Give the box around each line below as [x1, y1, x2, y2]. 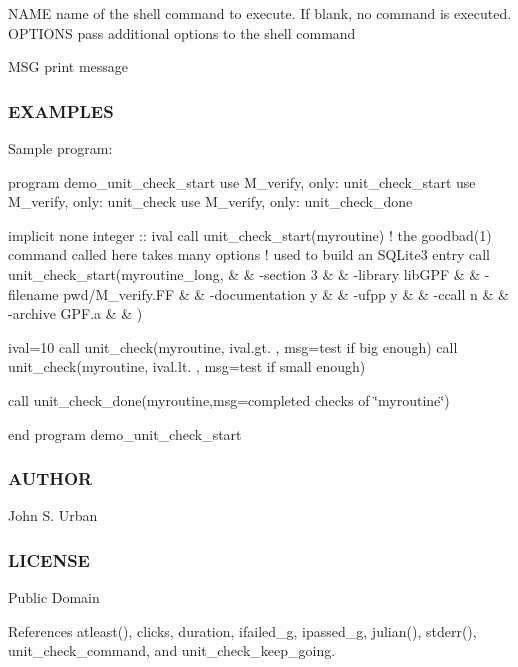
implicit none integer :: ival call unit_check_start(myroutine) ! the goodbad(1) [8, 224, 492, 245]
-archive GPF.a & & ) [8, 303, 143, 324]
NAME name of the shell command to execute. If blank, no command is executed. [8, 3, 512, 23]
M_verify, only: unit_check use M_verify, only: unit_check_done [8, 191, 413, 212]
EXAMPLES [8, 98, 114, 123]
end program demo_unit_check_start [8, 423, 242, 444]
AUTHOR [8, 466, 93, 491]
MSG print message [8, 56, 129, 77]
